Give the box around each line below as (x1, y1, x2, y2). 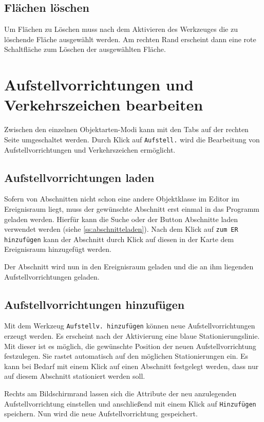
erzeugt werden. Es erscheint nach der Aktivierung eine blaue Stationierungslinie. (4, 331, 260, 341)
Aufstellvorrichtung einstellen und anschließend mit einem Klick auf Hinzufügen (4, 398, 256, 409)
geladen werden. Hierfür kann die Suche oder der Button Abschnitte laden (4, 213, 238, 224)
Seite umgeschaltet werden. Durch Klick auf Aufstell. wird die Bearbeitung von (4, 134, 260, 144)
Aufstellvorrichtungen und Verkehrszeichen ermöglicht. (4, 144, 176, 155)
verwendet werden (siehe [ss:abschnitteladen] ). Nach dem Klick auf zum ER (4, 224, 238, 234)
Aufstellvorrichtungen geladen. (4, 271, 100, 282)
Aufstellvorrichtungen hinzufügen (4, 296, 185, 312)
